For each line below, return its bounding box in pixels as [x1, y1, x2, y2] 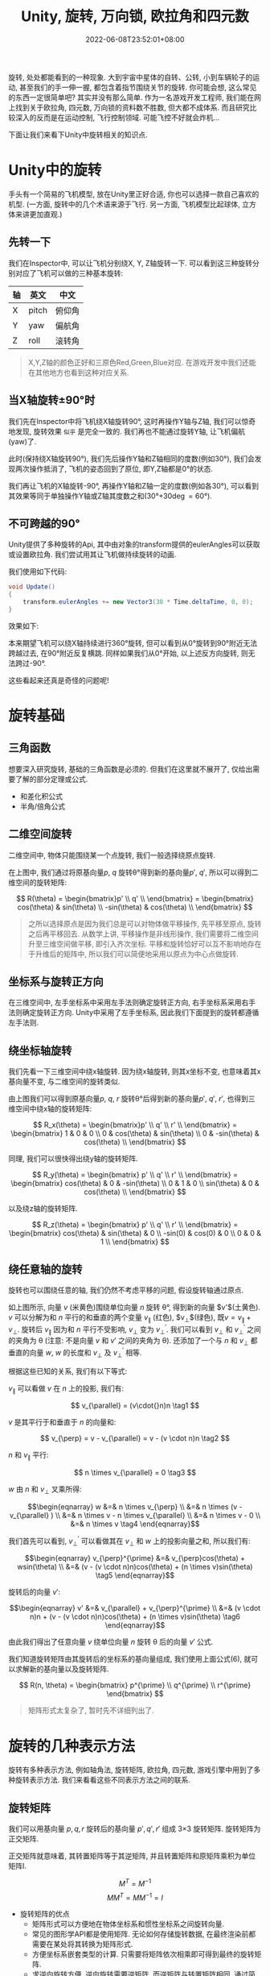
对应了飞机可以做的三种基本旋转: [14, 268, 124, 278]
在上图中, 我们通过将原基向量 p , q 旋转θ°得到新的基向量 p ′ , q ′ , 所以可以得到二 [8, 867, 259, 877]
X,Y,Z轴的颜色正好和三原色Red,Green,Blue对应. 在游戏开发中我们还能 [27, 357, 256, 367]
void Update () [8, 583, 56, 591]
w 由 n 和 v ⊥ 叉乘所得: [8, 1484, 82, 1496]
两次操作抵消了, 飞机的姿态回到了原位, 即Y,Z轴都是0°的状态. [14, 464, 214, 473]
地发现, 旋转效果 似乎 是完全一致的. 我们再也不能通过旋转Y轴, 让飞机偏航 [8, 426, 246, 436]
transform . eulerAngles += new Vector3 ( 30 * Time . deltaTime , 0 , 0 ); [22, 598, 254, 606]
